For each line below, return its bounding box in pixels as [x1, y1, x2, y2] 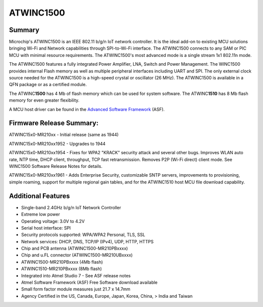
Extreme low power [21, 212, 60, 217]
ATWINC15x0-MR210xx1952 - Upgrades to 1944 [9, 141, 106, 146]
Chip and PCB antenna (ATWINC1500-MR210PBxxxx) [21, 246, 128, 252]
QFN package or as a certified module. [9, 82, 87, 88]
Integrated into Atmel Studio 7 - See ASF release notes [21, 272, 131, 278]
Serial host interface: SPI [21, 225, 71, 231]
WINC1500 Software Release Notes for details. [9, 163, 102, 169]
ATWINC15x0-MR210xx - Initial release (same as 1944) [9, 132, 119, 138]
